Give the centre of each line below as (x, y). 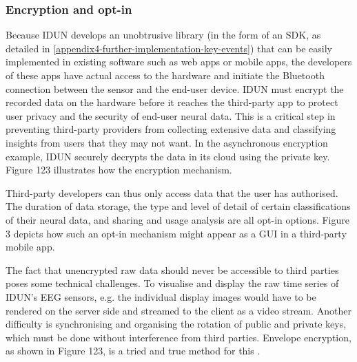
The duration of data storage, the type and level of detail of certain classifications (178, 206)
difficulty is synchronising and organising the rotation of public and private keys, (176, 324)
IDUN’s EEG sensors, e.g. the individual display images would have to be (161, 296)
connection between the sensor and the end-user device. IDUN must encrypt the (175, 88)
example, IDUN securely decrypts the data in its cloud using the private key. (168, 156)
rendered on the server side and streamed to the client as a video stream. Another (178, 310)
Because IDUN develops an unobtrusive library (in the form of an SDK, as (163, 35)
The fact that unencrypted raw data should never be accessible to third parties (172, 269)
